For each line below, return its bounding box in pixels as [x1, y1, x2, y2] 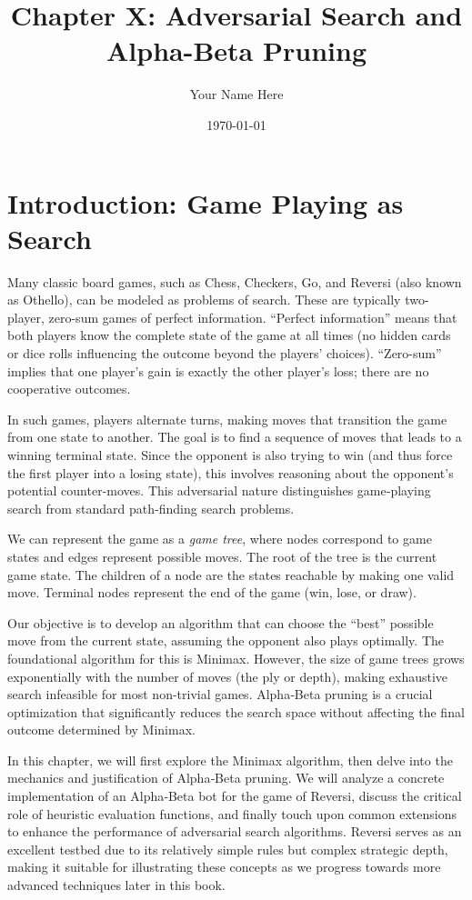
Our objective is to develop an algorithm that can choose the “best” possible [7, 613, 434, 632]
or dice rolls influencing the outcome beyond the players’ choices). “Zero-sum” [7, 344, 442, 362]
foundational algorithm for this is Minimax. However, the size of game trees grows [7, 648, 465, 667]
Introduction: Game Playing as [7, 184, 404, 221]
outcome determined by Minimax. [7, 720, 196, 739]
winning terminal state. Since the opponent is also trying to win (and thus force [7, 445, 453, 464]
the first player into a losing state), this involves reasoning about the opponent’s [7, 463, 454, 482]
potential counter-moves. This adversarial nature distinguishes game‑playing [7, 481, 431, 500]
